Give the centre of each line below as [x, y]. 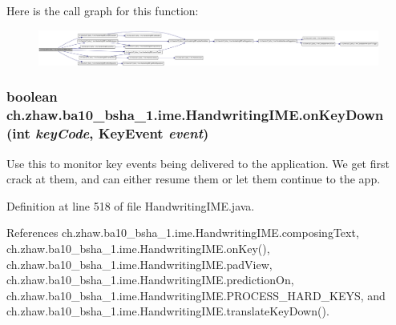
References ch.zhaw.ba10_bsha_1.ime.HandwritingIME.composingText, [183, 233]
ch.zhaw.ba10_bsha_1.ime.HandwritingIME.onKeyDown [195, 115]
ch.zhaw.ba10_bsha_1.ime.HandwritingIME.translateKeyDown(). [168, 311]
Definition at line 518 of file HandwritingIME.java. [131, 205]
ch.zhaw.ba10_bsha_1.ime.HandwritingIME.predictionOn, [150, 280]
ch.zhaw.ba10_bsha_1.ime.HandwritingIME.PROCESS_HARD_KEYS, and [196, 295]
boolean [32, 96]
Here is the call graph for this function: [103, 10]
